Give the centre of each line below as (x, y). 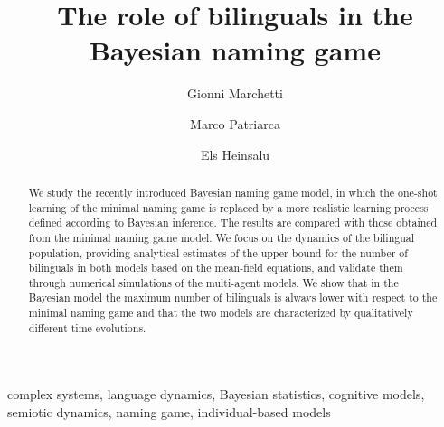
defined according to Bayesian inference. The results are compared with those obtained (233, 223)
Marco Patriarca (235, 123)
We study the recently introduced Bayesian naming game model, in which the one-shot (233, 192)
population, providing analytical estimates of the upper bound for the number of (218, 252)
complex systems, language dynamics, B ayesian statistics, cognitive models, (216, 394)
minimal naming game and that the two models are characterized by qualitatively (221, 313)
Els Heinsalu (235, 154)
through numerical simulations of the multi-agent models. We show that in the (213, 282)
